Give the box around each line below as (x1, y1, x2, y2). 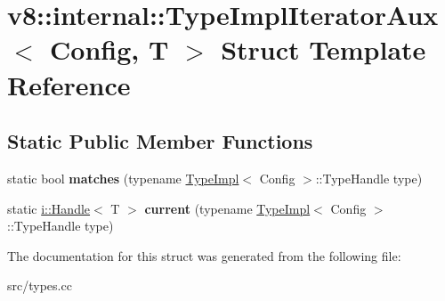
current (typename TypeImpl (144, 199, 311, 217)
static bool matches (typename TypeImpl (7, 168, 239, 187)
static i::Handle (7, 199, 91, 217)
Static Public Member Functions (7, 127, 313, 155)
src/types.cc (7, 276, 72, 295)
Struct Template (221, 31, 426, 68)
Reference (7, 66, 131, 102)
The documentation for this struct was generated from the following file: (7, 246, 401, 264)
